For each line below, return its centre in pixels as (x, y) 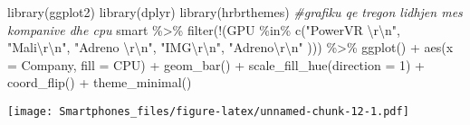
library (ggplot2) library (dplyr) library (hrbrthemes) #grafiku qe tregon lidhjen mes (235, 12)
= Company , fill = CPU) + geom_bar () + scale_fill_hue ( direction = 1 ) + (216, 64)
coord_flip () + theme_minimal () (100, 82)
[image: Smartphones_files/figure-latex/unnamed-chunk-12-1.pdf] (208, 111)
